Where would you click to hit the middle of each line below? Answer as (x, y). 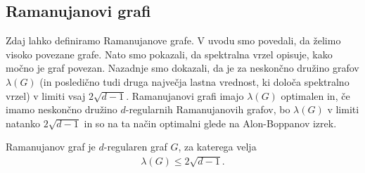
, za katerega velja (217, 147)
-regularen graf (135, 147)
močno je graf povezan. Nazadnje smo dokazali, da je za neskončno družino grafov (182, 68)
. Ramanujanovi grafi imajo (185, 95)
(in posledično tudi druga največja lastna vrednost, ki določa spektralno (194, 81)
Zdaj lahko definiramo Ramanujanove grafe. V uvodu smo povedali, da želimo (173, 40)
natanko (23, 123)
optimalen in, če (315, 95)
